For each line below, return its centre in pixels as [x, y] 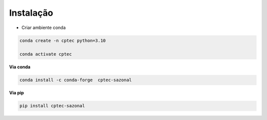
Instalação [31, 13]
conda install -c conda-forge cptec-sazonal [76, 80]
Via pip [17, 93]
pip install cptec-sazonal [52, 106]
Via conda [20, 67]
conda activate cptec [46, 54]
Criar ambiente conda [44, 28]
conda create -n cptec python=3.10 [63, 40]
